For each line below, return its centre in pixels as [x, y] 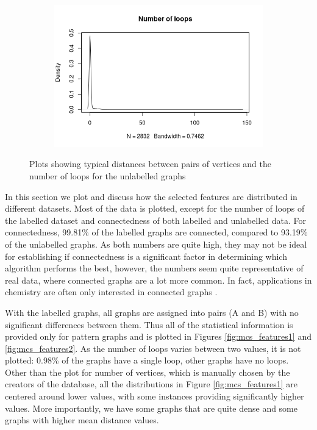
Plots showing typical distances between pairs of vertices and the [150, 164]
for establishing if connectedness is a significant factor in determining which [146, 256]
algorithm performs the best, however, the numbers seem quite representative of [154, 268]
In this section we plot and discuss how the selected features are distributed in [151, 196]
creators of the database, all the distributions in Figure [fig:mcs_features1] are [151, 384]
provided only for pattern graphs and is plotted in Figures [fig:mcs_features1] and [158, 336]
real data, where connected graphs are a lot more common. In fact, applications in [158, 280]
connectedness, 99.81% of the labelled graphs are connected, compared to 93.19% [156, 232]
